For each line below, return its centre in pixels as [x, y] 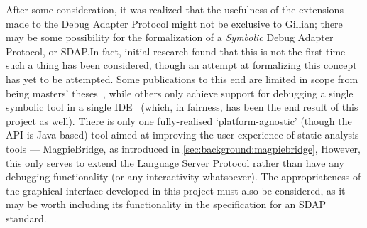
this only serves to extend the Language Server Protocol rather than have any [175, 162]
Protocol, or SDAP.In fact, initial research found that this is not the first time [176, 51]
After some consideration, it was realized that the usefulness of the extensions [175, 9]
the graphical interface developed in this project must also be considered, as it [176, 190]
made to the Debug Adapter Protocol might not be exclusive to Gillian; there [174, 23]
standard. [26, 218]
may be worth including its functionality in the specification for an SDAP [166, 204]
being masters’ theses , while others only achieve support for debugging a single [180, 93]
